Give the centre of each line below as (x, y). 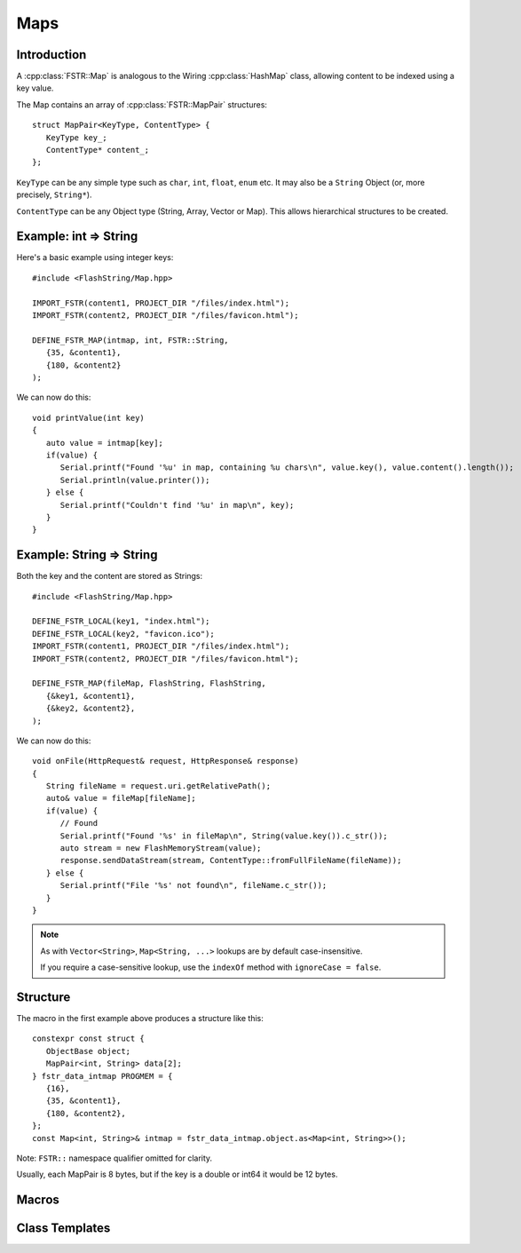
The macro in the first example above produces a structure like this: (140, 1019)
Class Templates (63, 1229)
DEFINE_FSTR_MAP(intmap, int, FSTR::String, (131, 340)
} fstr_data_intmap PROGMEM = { (103, 1076)
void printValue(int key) (89, 418)
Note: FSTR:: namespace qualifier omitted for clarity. (114, 1158)
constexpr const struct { (89, 1039)
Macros (38, 1200)
